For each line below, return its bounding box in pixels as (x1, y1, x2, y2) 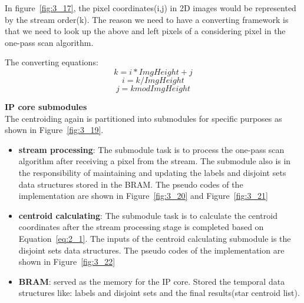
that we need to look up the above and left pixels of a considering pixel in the (5, 25, 286, 37)
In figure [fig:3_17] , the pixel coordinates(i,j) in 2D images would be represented (5, 2, 296, 14)
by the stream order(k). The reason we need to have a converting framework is (5, 13, 289, 25)
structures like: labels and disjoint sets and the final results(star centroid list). (18, 287, 300, 299)
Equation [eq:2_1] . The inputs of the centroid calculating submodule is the (18, 232, 291, 244)
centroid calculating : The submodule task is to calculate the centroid (18, 209, 277, 221)
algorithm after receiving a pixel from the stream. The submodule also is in (18, 155, 291, 167)
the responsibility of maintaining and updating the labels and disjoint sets (18, 166, 286, 178)
